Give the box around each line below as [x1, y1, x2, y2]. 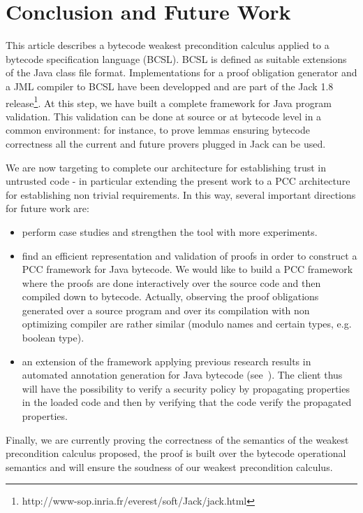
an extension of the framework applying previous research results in [22, 353, 311, 368]
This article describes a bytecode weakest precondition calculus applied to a [6, 38, 329, 52]
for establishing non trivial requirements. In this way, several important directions [6, 187, 356, 202]
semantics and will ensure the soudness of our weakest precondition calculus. [6, 459, 333, 474]
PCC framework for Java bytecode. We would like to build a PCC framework [22, 262, 353, 276]
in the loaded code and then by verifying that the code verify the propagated [22, 395, 352, 409]
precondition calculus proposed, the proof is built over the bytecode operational [6, 446, 346, 461]
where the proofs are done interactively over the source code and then [22, 275, 321, 290]
